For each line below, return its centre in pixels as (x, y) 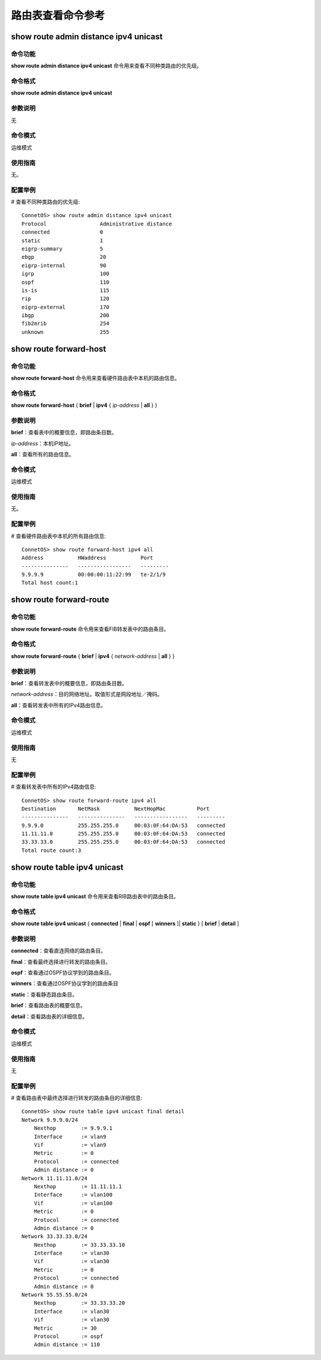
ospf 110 (66, 282)
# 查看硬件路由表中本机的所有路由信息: (59, 536)
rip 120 (66, 299)
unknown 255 (66, 332)
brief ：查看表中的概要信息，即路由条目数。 (64, 433)
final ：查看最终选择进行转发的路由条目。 (61, 961)
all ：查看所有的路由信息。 (43, 455)
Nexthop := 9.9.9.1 (73, 1128)
